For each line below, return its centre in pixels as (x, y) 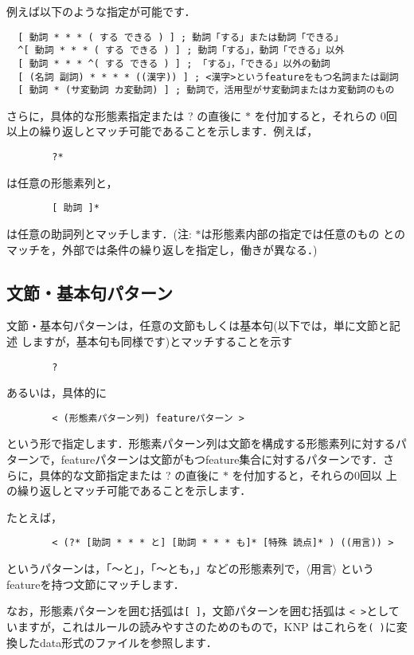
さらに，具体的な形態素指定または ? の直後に (124, 115)
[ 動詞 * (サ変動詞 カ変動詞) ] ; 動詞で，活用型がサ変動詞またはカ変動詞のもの (206, 90)
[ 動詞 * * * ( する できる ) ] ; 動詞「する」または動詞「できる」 (181, 37)
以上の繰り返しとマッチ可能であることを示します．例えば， (162, 131)
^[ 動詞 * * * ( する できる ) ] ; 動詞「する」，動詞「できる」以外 (181, 51)
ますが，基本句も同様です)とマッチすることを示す (162, 341)
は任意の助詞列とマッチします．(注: (99, 233)
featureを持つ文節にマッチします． (96, 584)
